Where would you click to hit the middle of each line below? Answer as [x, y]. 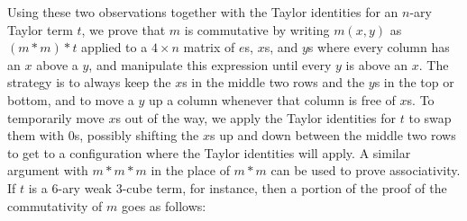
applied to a [114, 47]
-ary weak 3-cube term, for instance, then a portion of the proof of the [252, 187]
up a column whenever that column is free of [272, 99]
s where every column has [379, 47]
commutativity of [55, 205]
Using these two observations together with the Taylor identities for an [203, 12]
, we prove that [124, 29]
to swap [430, 117]
